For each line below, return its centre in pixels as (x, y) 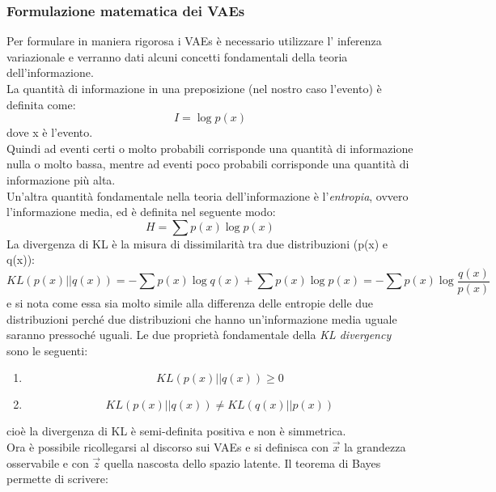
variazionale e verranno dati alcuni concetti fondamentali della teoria (177, 56)
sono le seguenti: (47, 350)
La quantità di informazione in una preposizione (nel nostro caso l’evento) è (194, 88)
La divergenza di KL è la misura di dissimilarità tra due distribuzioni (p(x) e (197, 243)
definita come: (41, 104)
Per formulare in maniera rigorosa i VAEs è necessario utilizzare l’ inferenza (194, 41)
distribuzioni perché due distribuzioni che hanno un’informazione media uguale (202, 318)
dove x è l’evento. (50, 132)
